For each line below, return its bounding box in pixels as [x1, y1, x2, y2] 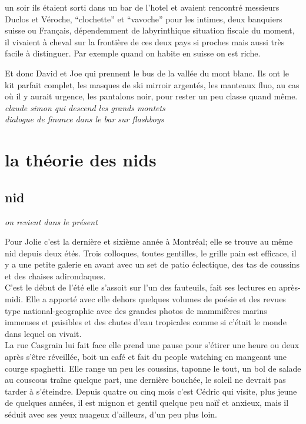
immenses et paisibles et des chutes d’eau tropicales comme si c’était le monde [5, 316, 287, 328]
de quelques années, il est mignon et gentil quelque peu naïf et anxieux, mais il [5, 396, 289, 409]
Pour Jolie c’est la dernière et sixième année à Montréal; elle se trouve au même [5, 235, 293, 248]
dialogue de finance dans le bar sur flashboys [5, 113, 164, 125]
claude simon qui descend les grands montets [5, 101, 165, 113]
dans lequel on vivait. [5, 327, 82, 339]
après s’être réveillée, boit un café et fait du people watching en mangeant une [5, 350, 287, 363]
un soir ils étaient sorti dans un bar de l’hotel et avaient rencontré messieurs [5, 1, 280, 13]
